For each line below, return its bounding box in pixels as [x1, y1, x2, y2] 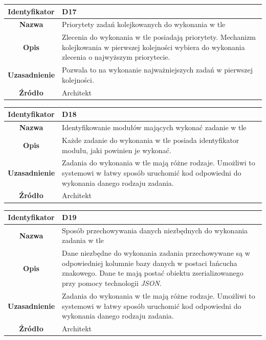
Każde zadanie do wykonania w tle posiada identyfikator [62, 134, 239, 145]
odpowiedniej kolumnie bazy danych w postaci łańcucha [62, 257, 237, 268]
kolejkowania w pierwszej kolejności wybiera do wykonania [62, 41, 245, 52]
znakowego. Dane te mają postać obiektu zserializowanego [62, 268, 243, 278]
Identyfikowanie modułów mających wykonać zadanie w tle [62, 122, 247, 133]
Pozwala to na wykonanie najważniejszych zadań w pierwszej [62, 64, 253, 75]
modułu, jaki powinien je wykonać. [62, 144, 171, 155]
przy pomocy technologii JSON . [62, 278, 162, 288]
